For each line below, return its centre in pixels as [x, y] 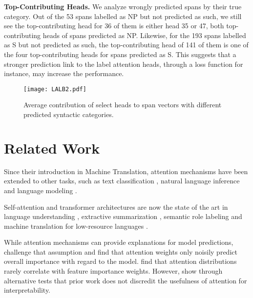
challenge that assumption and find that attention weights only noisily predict [121, 251]
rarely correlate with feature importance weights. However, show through [113, 271]
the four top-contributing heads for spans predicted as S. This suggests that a [120, 54]
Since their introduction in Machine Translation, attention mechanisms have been [126, 171]
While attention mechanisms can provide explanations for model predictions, [119, 242]
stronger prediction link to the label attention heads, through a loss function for [124, 64]
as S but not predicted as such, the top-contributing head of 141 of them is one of [126, 45]
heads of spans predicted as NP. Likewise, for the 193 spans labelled [144, 35]
